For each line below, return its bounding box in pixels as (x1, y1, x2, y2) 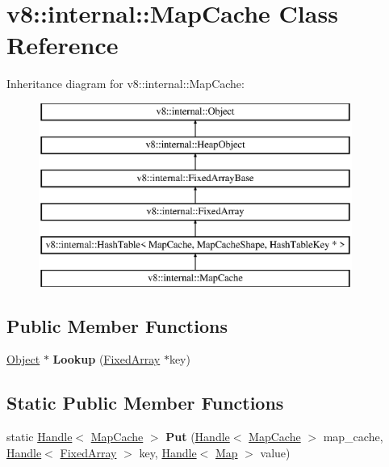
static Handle (6, 428, 73, 445)
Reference (6, 28, 119, 61)
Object (6, 351, 40, 368)
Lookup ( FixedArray (52, 351, 161, 368)
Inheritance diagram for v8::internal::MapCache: (6, 75, 245, 92)
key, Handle (139, 444, 197, 461)
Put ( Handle (165, 428, 230, 445)
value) (260, 444, 291, 461)
